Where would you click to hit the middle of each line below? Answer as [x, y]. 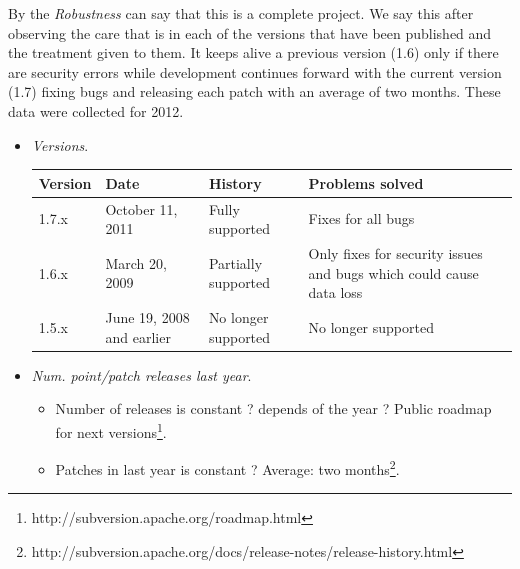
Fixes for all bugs [361, 218]
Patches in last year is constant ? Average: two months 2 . [227, 467]
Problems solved [366, 182]
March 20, [136, 262]
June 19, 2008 [147, 316]
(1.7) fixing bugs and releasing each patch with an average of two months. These [254, 91]
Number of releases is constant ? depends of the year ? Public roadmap [273, 408]
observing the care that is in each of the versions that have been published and [250, 32]
